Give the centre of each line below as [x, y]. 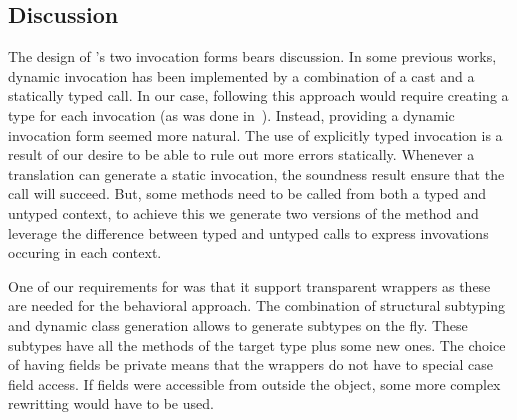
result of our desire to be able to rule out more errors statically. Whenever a [241, 154]
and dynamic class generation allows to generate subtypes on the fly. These [238, 324]
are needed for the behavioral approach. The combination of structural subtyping [257, 305]
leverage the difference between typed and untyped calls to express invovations [248, 232]
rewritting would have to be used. [111, 403]
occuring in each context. [85, 252]
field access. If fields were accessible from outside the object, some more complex [254, 383]
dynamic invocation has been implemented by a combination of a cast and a [241, 75]
